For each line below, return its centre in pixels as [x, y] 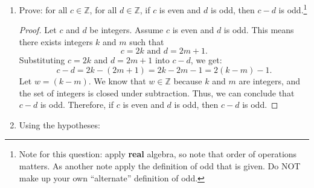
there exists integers [56, 41]
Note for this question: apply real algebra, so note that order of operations [158, 154]
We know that [120, 81]
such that [147, 41]
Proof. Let [38, 30]
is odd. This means [259, 30]
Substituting [42, 60]
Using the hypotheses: [59, 124]
